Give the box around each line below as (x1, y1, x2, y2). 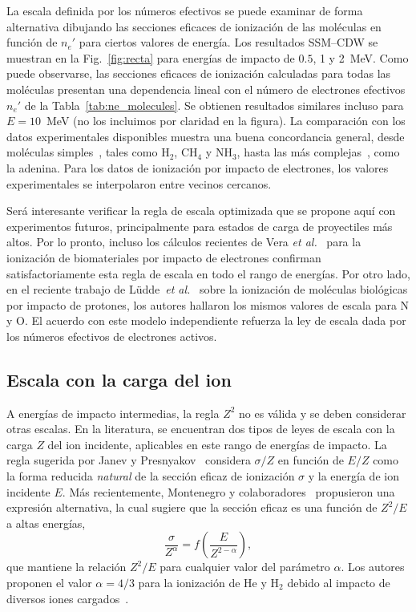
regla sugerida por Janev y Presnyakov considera (6, 452, 251, 468)
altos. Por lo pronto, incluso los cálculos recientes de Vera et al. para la (6, 233, 361, 250)
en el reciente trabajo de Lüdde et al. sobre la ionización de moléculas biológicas (6, 281, 408, 298)
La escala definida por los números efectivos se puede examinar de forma (6, 2, 363, 18)
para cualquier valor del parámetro (160, 558, 330, 575)
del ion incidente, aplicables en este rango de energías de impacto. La (47, 436, 387, 452)
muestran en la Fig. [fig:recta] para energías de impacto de (6, 49, 295, 66)
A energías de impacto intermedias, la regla (6, 404, 220, 421)
